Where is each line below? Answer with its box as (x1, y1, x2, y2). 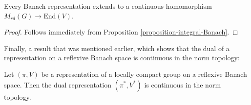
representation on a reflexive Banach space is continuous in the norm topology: (4, 52, 240, 63)
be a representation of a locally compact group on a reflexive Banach (41, 69, 247, 79)
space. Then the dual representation (4, 79, 111, 89)
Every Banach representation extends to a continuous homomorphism (4, 1, 212, 11)
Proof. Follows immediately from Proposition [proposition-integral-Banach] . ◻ (4, 27, 238, 37)
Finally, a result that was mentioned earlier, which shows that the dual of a (4, 43, 230, 53)
